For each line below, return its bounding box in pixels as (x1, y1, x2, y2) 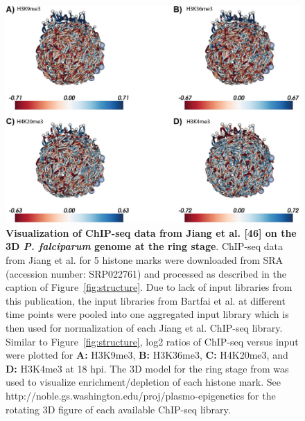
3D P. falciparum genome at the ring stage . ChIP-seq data (6, 239, 284, 253)
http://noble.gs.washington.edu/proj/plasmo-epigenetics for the (6, 388, 276, 402)
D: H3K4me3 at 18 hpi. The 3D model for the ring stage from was (6, 361, 289, 375)
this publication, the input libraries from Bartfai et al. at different (6, 293, 286, 307)
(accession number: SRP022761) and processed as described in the (6, 266, 287, 280)
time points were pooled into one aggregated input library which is (6, 307, 289, 321)
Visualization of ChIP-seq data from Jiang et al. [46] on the (6, 225, 297, 240)
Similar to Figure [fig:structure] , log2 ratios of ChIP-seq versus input (6, 334, 299, 348)
